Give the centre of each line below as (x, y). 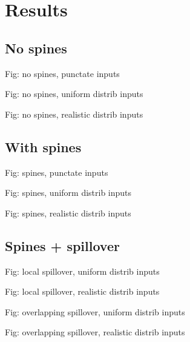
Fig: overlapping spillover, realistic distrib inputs (95, 332)
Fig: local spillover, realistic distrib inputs (82, 291)
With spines (43, 146)
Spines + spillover (62, 245)
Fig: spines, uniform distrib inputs (68, 193)
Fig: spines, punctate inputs (57, 172)
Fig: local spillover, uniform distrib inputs (82, 271)
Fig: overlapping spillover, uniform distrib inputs (95, 311)
